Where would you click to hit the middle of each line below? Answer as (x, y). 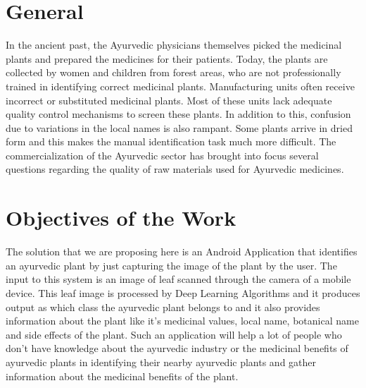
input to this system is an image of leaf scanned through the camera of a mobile (178, 279)
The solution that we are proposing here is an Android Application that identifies (182, 251)
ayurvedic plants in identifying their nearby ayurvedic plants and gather (161, 362)
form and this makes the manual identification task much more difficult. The (171, 141)
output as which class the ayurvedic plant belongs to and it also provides (163, 307)
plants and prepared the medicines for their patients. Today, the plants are (167, 58)
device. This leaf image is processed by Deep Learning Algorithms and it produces (183, 292)
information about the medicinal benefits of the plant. (122, 376)
